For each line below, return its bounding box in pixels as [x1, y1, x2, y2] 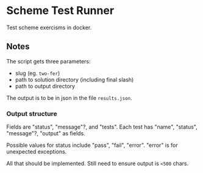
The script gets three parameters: [6, 57, 91, 65]
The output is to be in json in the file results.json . [6, 94, 132, 101]
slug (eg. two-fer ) [15, 69, 60, 77]
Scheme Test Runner [6, 4, 115, 18]
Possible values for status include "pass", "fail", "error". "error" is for [6, 141, 178, 149]
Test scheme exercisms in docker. [6, 24, 92, 31]
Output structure [6, 109, 57, 118]
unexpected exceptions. [6, 148, 67, 155]
